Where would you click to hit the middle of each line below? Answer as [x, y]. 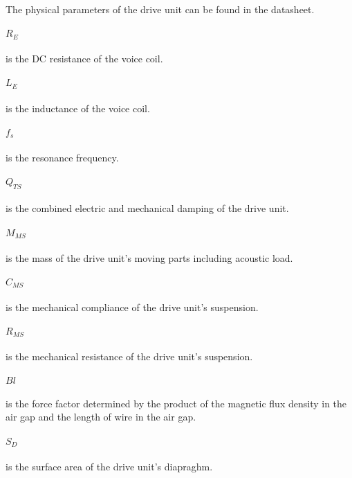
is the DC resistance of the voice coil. [84, 59]
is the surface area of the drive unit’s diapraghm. [109, 466]
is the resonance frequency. [62, 157]
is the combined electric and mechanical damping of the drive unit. [147, 208]
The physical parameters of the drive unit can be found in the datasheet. [160, 9]
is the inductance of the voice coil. [78, 108]
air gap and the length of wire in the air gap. [101, 417]
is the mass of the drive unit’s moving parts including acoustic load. [149, 257]
